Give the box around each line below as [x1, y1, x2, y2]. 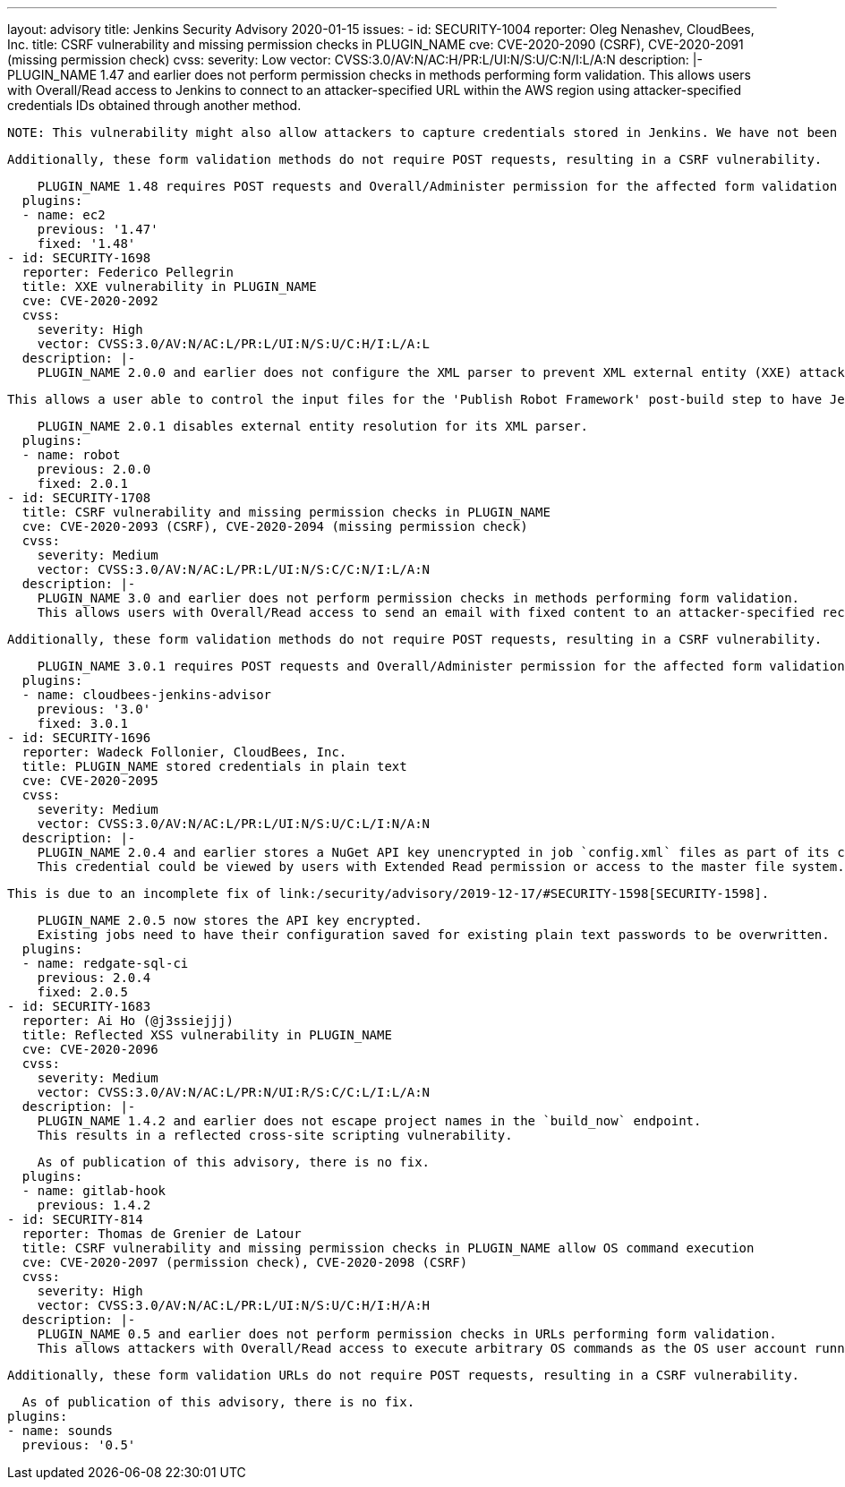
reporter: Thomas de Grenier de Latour [21, 1226, 302, 1241]
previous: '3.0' [37, 702, 151, 716]
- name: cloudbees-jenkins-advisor [21, 688, 272, 702]
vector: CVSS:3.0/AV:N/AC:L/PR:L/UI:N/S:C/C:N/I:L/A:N [37, 562, 431, 577]
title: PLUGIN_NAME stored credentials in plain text [21, 759, 407, 773]
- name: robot [21, 448, 121, 462]
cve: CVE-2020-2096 [21, 1042, 158, 1056]
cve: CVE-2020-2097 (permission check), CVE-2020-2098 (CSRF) [21, 1255, 468, 1269]
